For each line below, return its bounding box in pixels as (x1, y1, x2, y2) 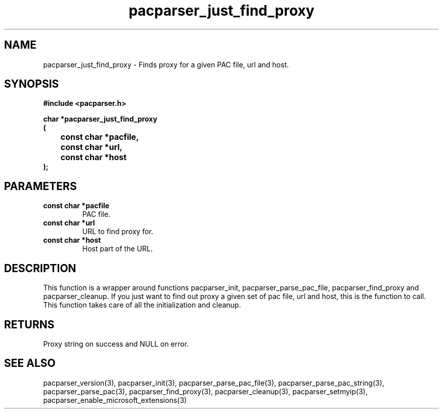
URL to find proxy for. (82, 227, 153, 236)
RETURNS (4, 318, 55, 331)
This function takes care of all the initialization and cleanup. (43, 301, 241, 310)
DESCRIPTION (4, 261, 76, 275)
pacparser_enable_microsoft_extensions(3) (43, 395, 187, 404)
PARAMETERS (4, 179, 77, 193)
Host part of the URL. (82, 244, 153, 253)
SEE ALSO (4, 357, 56, 370)
